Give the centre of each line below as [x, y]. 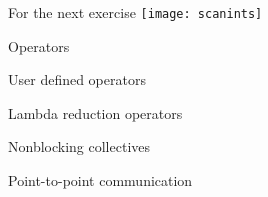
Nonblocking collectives [79, 146]
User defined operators [77, 79]
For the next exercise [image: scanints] [135, 12]
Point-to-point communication [100, 180]
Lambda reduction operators [95, 112]
